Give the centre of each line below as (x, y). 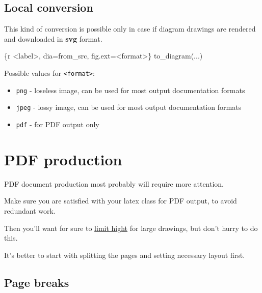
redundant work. (30, 210)
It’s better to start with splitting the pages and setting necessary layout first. (125, 255)
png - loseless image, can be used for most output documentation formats (130, 90)
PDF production (63, 159)
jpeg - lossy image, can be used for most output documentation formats (129, 107)
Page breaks (37, 282)
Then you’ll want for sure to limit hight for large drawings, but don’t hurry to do (131, 228)
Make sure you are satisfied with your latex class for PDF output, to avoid (121, 201)
